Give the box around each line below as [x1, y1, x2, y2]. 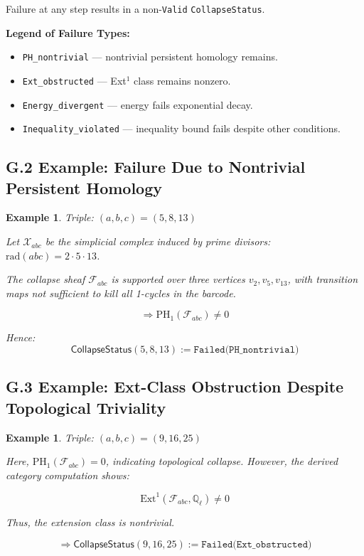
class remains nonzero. [134, 73, 231, 87]
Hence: [6, 330, 36, 345]
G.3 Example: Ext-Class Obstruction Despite [6, 375, 344, 397]
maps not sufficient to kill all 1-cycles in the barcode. [6, 285, 236, 300]
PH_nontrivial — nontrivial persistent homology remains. [22, 49, 278, 64]
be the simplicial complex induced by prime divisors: [45, 234, 271, 249]
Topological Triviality [6, 396, 166, 418]
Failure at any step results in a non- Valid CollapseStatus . [6, 1, 265, 16]
